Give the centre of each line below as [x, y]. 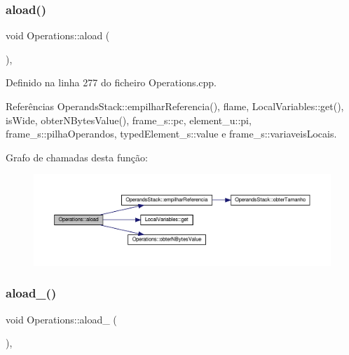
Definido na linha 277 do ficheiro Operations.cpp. [111, 82]
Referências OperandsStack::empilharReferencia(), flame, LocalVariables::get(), [175, 106]
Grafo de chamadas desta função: [77, 157]
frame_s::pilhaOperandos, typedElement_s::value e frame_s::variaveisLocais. [171, 134]
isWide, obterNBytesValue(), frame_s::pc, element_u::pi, [129, 120]
